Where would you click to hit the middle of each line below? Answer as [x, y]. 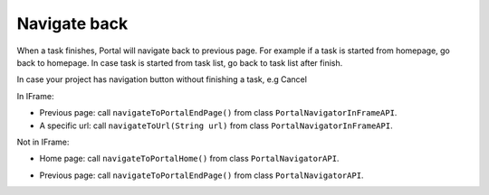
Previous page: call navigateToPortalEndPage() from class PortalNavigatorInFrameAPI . [218, 113]
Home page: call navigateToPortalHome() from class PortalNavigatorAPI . [189, 159]
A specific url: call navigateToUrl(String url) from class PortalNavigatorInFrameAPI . [216, 125]
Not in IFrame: [43, 142]
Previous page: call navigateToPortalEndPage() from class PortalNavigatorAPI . [201, 175]
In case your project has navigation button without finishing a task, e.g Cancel [162, 79]
